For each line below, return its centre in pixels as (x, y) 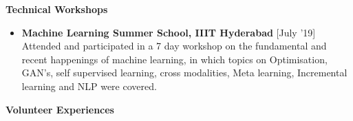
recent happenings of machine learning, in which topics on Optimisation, (174, 59)
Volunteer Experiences (60, 109)
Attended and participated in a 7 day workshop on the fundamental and (174, 46)
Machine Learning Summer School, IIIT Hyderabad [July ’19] (169, 32)
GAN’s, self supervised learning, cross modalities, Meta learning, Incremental (184, 73)
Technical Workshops (57, 9)
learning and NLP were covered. (89, 86)
